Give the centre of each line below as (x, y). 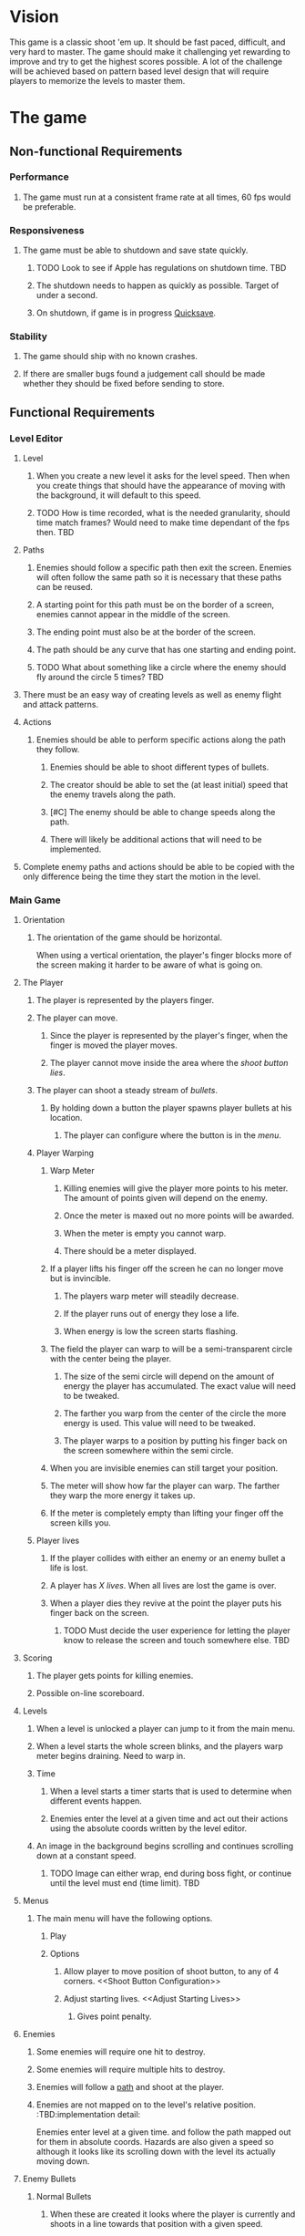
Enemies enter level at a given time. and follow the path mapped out (163, 2132)
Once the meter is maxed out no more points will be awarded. (179, 1216)
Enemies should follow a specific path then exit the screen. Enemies (164, 568)
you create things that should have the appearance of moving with (161, 486)
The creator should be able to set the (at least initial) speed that (169, 785)
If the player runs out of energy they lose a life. (151, 1314)
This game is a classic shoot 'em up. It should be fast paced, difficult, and (147, 42)
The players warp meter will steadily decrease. (151, 1296)
